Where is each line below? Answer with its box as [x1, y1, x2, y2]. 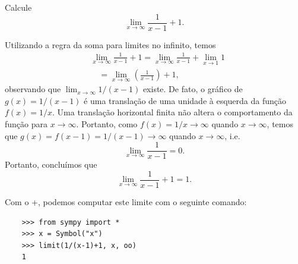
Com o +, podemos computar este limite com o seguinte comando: [5, 195, 247, 208]
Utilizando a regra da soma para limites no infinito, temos [5, 38, 216, 51]
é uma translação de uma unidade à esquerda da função [84, 94, 286, 106]
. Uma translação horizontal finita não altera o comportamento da [52, 106, 293, 118]
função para [5, 118, 48, 130]
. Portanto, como [76, 118, 138, 130]
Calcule [5, 1, 32, 13]
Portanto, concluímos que [5, 158, 97, 171]
